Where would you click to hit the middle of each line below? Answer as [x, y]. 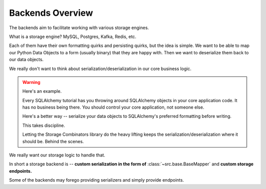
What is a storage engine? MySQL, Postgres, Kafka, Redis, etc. [73, 37]
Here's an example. [42, 91]
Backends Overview [51, 13]
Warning [31, 82]
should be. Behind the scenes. [53, 141]
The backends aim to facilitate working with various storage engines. [79, 28]
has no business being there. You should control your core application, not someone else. [113, 107]
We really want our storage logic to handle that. [57, 155]
